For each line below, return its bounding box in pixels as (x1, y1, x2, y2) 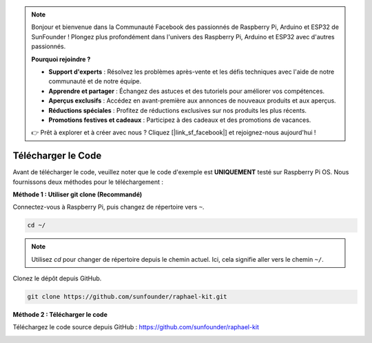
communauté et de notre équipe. (48, 77, 142, 85)
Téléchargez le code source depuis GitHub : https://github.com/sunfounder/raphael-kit (12, 323, 260, 331)
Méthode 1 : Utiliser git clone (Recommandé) (12, 190, 143, 198)
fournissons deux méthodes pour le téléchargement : (12, 178, 163, 186)
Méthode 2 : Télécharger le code (12, 311, 108, 319)
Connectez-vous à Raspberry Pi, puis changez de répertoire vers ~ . (12, 203, 205, 211)
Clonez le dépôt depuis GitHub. (12, 274, 102, 282)
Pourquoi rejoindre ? (31, 55, 91, 63)
